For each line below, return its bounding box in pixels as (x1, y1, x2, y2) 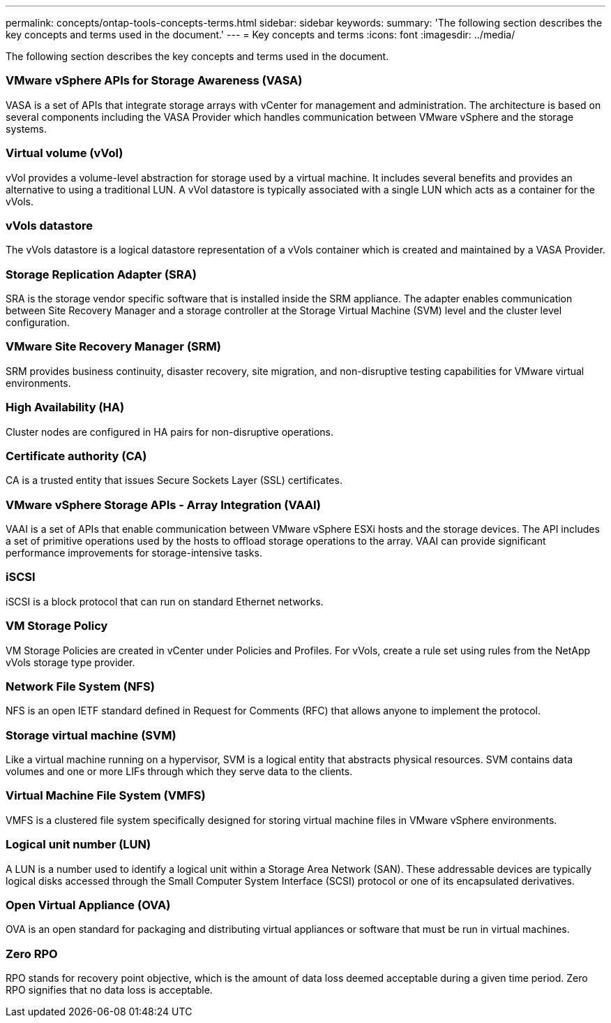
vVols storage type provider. (6, 656, 135, 668)
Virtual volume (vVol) (6, 146, 123, 161)
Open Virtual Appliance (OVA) (6, 897, 171, 912)
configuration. (6, 316, 70, 328)
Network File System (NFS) (6, 679, 155, 693)
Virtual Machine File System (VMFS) (6, 788, 206, 803)
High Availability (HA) (6, 400, 125, 415)
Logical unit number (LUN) (6, 837, 151, 852)
